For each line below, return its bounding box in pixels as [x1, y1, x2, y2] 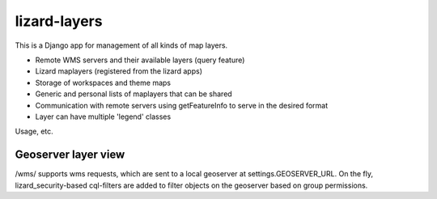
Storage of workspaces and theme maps [35, 78, 172, 87]
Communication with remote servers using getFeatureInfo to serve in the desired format [35, 100, 328, 110]
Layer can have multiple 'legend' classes [35, 112, 172, 121]
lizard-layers [15, 12, 103, 30]
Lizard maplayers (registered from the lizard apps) [35, 66, 202, 76]
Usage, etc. [15, 126, 54, 137]
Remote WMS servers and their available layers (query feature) [35, 55, 245, 65]
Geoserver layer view [15, 148, 125, 162]
